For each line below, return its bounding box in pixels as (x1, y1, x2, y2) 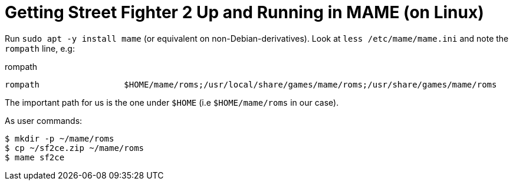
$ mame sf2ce (5, 152, 65, 162)
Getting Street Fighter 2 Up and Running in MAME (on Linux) (5, 2, 484, 22)
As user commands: (5, 115, 83, 126)
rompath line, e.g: (5, 43, 75, 53)
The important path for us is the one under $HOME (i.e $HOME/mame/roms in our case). (5, 97, 339, 107)
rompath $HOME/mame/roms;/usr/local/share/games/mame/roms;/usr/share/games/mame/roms (5, 79, 497, 89)
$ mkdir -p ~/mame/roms (5, 133, 114, 143)
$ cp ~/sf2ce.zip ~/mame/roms (5, 143, 144, 153)
